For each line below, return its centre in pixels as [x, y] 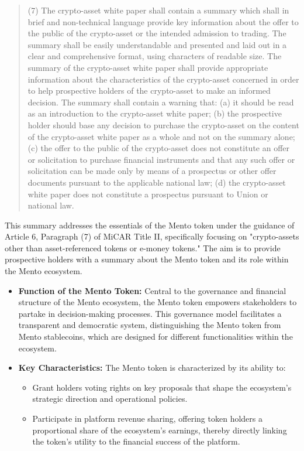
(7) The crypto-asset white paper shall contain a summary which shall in [158, 10]
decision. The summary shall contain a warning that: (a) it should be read [161, 102]
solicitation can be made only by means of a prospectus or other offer [152, 171]
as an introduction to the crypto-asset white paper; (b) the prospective [155, 113]
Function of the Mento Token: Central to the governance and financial [152, 290]
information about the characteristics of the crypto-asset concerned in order [163, 79]
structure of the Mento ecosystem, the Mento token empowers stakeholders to [158, 302]
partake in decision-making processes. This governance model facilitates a [150, 313]
